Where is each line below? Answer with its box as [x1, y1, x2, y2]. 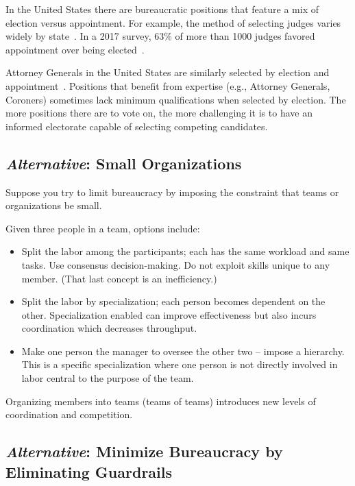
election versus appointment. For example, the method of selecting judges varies [5, 15, 341, 29]
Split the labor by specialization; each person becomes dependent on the [21, 294, 326, 308]
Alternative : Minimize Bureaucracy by [5, 441, 283, 462]
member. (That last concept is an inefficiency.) [21, 271, 217, 285]
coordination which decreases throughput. [21, 321, 197, 335]
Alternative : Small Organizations [5, 152, 242, 173]
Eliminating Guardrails [5, 461, 173, 482]
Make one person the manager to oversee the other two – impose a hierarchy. [21, 343, 345, 358]
